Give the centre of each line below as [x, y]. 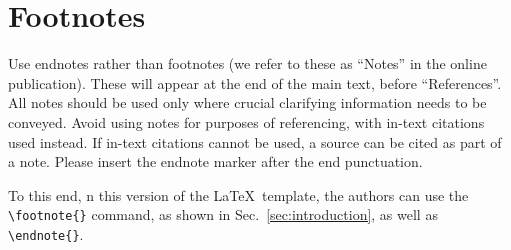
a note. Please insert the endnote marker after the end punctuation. [215, 161]
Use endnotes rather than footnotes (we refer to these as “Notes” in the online [247, 63]
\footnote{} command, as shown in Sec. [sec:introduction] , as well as [223, 214]
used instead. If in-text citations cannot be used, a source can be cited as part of [255, 141]
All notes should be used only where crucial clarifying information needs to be [247, 102]
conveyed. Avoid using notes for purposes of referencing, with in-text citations [246, 121]
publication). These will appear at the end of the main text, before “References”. [255, 82]
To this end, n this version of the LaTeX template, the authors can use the [238, 194]
